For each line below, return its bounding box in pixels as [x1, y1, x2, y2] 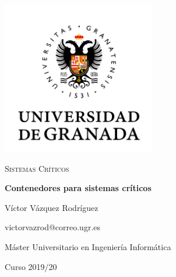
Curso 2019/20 [5, 260, 57, 272]
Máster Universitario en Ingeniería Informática [5, 240, 171, 252]
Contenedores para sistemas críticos [5, 182, 152, 194]
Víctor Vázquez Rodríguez [5, 201, 98, 213]
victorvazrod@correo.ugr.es [5, 221, 101, 233]
